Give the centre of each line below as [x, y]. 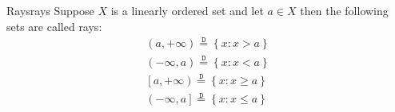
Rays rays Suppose [50, 10]
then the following [344, 10]
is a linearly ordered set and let [187, 10]
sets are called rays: [54, 26]
